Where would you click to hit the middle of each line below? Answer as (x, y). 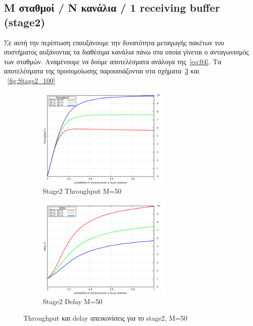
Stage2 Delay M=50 (73, 301)
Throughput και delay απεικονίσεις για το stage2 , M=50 (105, 317)
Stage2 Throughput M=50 (82, 191)
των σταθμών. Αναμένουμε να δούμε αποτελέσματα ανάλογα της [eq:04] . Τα (113, 61)
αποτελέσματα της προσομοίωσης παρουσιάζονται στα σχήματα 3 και (102, 71)
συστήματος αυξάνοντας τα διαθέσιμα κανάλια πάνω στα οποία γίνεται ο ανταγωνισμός (126, 52)
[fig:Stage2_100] (31, 80)
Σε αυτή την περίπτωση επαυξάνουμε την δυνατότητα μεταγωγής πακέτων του (114, 42)
